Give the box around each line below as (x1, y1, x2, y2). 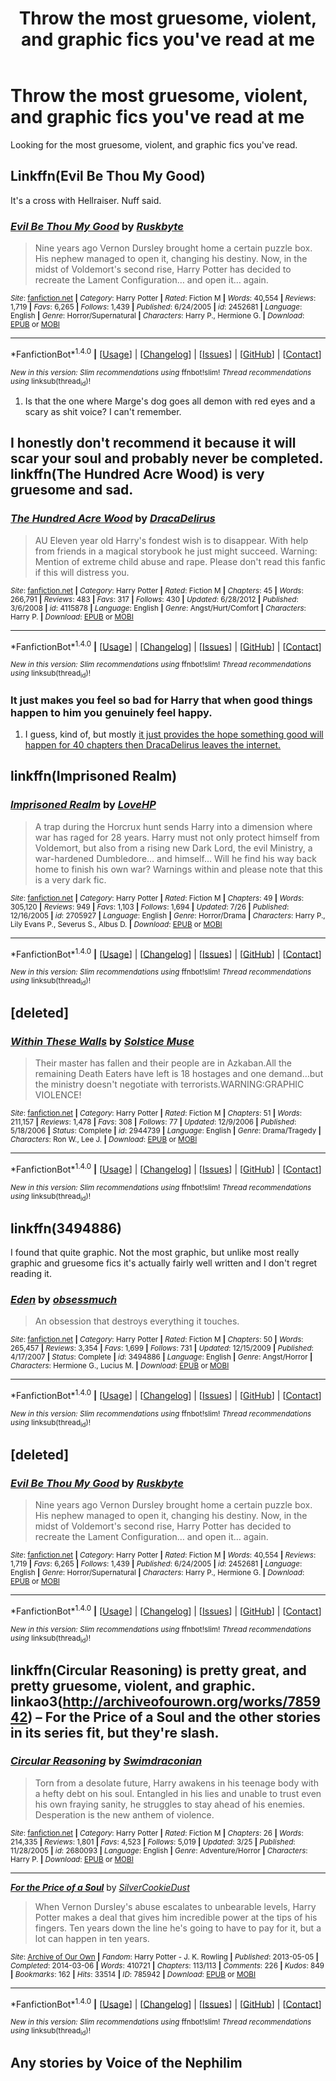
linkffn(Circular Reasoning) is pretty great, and (10, 1662, 307, 1679)
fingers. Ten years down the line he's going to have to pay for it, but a (34, 1922, 322, 1934)
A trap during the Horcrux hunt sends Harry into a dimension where (34, 820, 313, 832)
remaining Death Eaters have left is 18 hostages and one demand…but (34, 1068, 324, 1080)
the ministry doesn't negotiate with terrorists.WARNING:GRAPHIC (34, 1078, 305, 1091)
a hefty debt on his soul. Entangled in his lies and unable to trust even (34, 1787, 322, 1799)
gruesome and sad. (10, 482, 134, 499)
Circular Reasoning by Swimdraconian (10, 1754, 203, 1768)
